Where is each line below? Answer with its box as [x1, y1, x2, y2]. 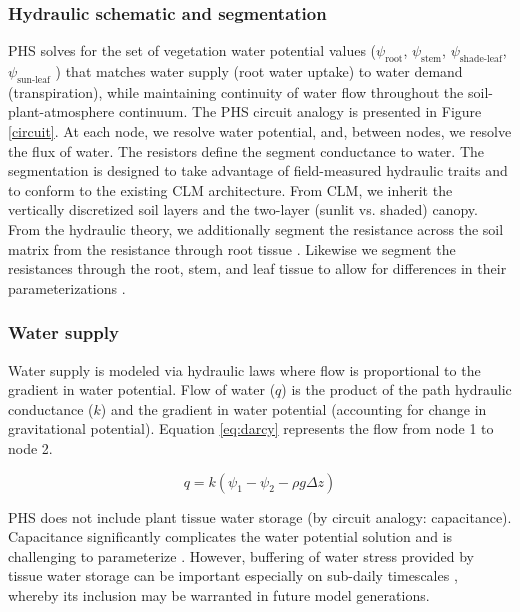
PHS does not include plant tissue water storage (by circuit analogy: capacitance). [8, 506, 512, 527]
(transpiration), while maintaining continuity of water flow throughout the [8, 81, 464, 102]
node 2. [8, 437, 53, 458]
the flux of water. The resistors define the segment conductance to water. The [8, 140, 485, 161]
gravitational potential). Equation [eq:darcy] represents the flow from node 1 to [8, 418, 494, 439]
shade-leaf [459, 54, 502, 65]
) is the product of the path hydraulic [281, 379, 512, 400]
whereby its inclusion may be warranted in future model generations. [8, 584, 430, 605]
